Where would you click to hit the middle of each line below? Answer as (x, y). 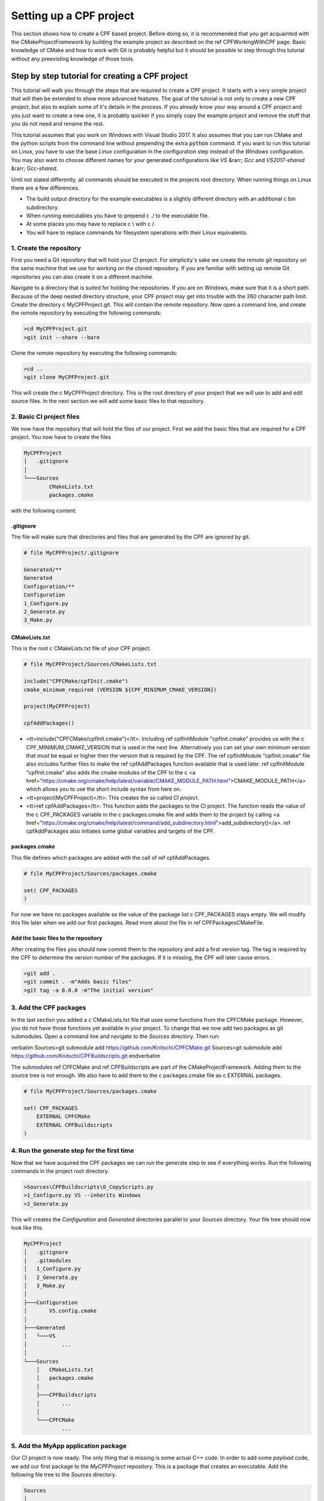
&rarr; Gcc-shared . (34, 169)
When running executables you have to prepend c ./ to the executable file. (118, 216)
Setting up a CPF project (73, 16)
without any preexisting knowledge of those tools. (73, 59)
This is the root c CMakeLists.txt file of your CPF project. (81, 648)
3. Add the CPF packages (49, 1007)
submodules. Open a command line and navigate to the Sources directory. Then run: (115, 1036)
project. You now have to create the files (61, 437)
